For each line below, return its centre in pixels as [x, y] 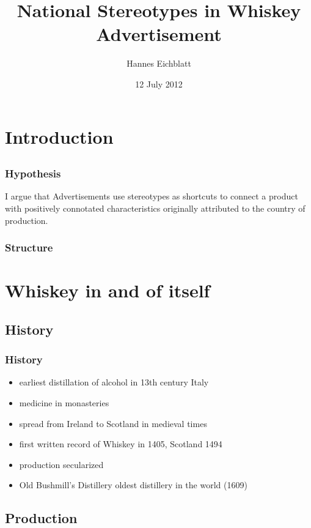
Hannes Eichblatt [159, 63]
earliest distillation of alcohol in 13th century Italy [114, 382]
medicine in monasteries [64, 402]
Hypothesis [33, 173]
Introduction [59, 136]
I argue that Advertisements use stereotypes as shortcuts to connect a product [152, 196]
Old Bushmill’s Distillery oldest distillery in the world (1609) [133, 485]
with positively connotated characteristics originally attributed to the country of [155, 208]
